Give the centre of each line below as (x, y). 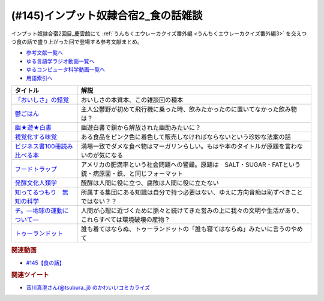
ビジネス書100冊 (38, 146)
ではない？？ (99, 201)
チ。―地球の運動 (39, 211)
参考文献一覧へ (44, 53)
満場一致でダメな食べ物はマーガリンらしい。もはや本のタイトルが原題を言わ (189, 146)
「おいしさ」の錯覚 (42, 100)
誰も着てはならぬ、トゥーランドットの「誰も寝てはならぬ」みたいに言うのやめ (192, 229)
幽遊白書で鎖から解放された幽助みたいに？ (141, 127)
